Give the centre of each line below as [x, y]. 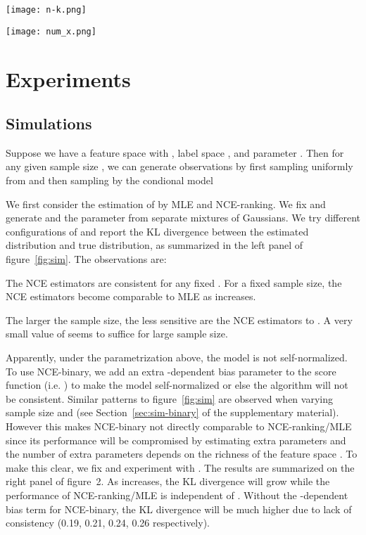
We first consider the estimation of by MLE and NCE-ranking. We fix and [166, 204]
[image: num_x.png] [51, 31]
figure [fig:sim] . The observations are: [86, 259]
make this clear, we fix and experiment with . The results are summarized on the [180, 467]
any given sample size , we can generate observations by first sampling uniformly [179, 166]
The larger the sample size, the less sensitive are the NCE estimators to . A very [179, 320]
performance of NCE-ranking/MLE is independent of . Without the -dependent [177, 495]
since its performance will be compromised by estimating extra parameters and [176, 440]
